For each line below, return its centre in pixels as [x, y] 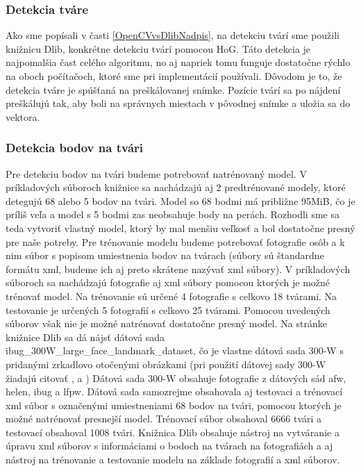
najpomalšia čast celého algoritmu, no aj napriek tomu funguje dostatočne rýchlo [178, 62]
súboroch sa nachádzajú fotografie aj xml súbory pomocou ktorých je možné [168, 282]
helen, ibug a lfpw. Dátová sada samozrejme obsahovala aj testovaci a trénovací [174, 391]
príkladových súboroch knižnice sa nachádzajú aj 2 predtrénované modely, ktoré [176, 187]
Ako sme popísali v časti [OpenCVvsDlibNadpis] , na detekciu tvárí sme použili [173, 35]
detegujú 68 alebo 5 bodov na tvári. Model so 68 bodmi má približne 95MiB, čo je [180, 200]
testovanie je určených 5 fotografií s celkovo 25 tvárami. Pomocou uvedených [168, 309]
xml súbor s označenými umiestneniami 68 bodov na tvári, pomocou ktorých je [174, 405]
